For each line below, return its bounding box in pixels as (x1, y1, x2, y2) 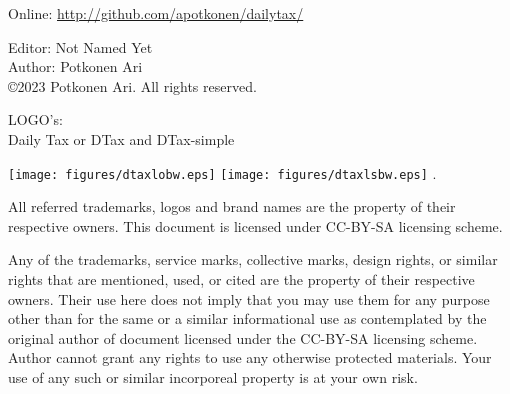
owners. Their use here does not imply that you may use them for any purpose (8, 288, 490, 309)
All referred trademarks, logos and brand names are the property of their (8, 196, 456, 217)
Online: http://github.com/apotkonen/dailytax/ (8, 3, 304, 23)
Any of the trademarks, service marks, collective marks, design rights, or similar (8, 249, 498, 270)
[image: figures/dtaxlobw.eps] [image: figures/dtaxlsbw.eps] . (8, 162, 437, 183)
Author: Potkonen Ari (8, 56, 143, 77)
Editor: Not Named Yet (8, 36, 153, 57)
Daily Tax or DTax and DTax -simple (8, 128, 235, 149)
